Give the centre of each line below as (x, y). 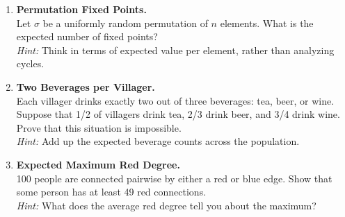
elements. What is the (267, 23)
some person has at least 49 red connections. (111, 192)
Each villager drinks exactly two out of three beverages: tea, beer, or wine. (175, 100)
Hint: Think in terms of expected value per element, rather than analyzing (175, 50)
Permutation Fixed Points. (81, 9)
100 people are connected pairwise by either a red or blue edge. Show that (174, 178)
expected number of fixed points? (87, 36)
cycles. (30, 63)
